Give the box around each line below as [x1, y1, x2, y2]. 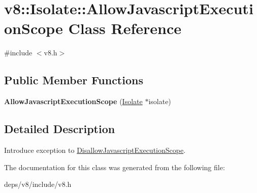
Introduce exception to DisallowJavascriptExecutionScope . [4, 144, 186, 155]
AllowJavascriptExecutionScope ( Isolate [4, 96, 143, 107]
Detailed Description [4, 121, 115, 137]
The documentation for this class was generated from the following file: [4, 162, 225, 172]
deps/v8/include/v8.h [4, 179, 72, 189]
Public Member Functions [4, 72, 143, 88]
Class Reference [68, 18, 182, 39]
